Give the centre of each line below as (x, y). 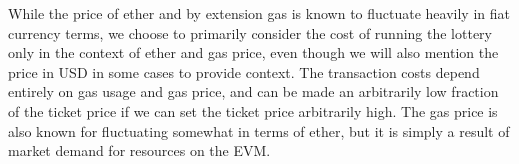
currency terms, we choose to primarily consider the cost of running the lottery (250, 32)
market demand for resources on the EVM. (139, 150)
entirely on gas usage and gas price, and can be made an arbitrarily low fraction (253, 91)
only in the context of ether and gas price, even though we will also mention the (253, 52)
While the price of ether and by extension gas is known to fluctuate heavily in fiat (259, 13)
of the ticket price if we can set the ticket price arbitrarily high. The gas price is (253, 110)
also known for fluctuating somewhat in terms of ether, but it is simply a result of (259, 130)
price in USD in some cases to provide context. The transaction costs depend (244, 71)
